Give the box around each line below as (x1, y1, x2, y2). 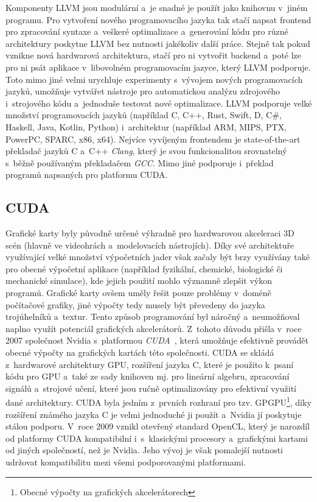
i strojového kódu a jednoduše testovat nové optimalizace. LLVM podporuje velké (5, 96, 312, 109)
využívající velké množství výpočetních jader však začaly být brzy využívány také (5, 250, 310, 263)
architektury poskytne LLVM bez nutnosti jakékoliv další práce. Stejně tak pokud (5, 37, 310, 49)
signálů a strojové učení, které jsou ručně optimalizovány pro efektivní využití (5, 381, 296, 394)
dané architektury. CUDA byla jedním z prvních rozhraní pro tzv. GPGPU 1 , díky (5, 394, 312, 409)
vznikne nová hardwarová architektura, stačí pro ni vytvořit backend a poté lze (5, 49, 302, 62)
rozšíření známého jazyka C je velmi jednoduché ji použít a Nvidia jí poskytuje (5, 408, 302, 420)
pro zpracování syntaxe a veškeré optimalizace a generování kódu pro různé (5, 25, 288, 38)
